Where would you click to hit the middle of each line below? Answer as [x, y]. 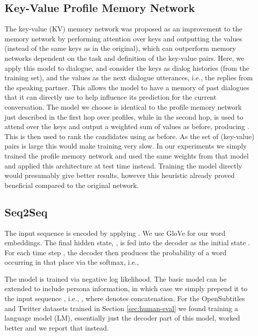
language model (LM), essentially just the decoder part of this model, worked [122, 318]
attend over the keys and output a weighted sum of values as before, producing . [127, 126]
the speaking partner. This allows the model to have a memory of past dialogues [127, 87]
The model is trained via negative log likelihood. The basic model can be [116, 278]
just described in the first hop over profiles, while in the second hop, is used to [124, 116]
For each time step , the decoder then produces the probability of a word [116, 252]
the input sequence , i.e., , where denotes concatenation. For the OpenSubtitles [125, 298]
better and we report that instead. [57, 327]
